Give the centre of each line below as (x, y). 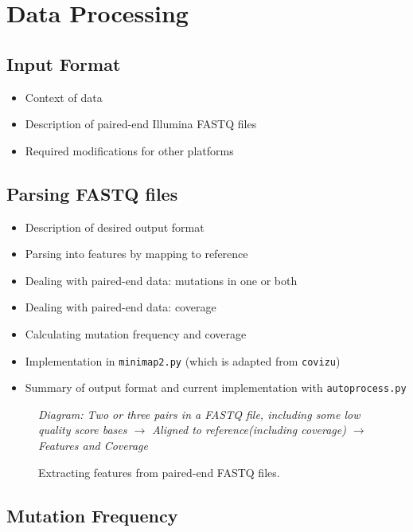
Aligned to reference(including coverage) (249, 430)
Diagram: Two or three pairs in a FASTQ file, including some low (199, 414)
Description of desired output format (115, 227)
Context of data (64, 97)
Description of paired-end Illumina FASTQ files (141, 124)
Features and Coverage (93, 446)
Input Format (64, 63)
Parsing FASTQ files (92, 193)
